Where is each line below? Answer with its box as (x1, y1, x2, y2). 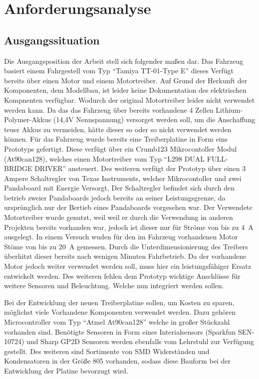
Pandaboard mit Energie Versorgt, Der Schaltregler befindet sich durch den (4, 183, 235, 193)
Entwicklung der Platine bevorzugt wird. (4, 365, 129, 376)
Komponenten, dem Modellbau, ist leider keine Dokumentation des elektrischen (4, 85, 247, 95)
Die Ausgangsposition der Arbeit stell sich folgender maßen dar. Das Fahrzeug (4, 55, 244, 66)
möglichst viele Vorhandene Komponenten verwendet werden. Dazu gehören (4, 307, 236, 317)
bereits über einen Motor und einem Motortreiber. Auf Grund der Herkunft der (4, 75, 248, 85)
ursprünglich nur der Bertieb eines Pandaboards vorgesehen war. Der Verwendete (4, 202, 253, 212)
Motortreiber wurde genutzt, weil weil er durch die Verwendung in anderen (4, 212, 233, 222)
